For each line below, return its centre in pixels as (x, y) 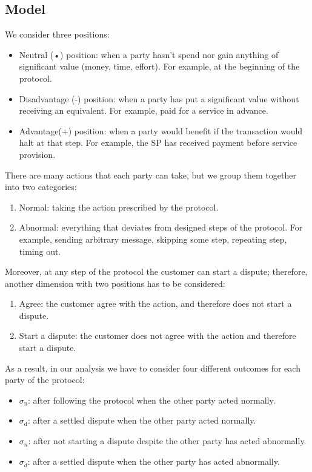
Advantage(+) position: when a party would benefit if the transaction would (161, 130)
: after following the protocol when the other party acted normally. (152, 400)
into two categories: (41, 187)
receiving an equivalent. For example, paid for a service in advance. (144, 110)
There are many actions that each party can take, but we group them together (151, 175)
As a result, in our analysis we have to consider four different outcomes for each (153, 368)
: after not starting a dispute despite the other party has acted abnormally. (167, 441)
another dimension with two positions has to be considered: (115, 283)
